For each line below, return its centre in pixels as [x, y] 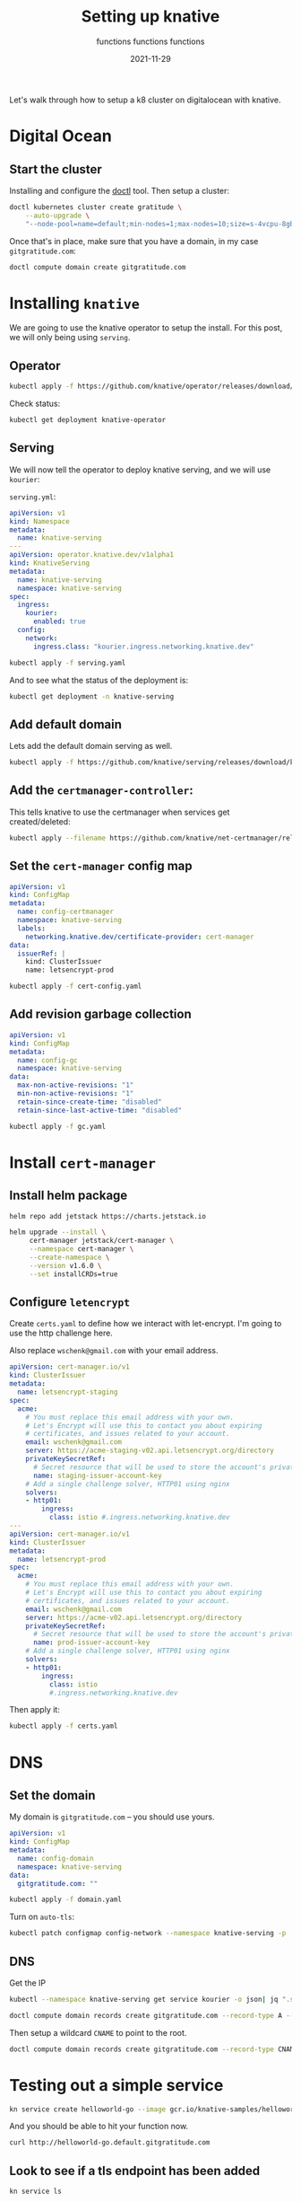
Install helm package [69, 1196]
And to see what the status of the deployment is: [99, 680]
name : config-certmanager [66, 912]
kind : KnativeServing [50, 563]
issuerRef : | [42, 954]
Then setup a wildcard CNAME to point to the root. [98, 2032]
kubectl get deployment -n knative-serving [92, 696]
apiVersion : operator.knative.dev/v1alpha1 [92, 555]
